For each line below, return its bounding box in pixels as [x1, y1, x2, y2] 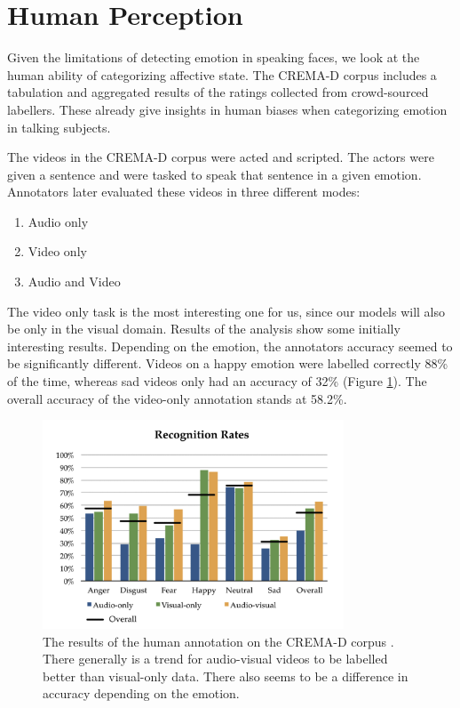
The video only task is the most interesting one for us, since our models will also [7, 302, 446, 320]
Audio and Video [28, 272, 121, 291]
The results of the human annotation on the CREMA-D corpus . [43, 632, 394, 650]
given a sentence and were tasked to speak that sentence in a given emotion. [7, 165, 422, 183]
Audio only [28, 212, 89, 230]
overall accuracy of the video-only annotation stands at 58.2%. [7, 389, 347, 407]
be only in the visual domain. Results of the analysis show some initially [7, 319, 401, 338]
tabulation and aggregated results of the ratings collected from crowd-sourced [7, 83, 429, 101]
